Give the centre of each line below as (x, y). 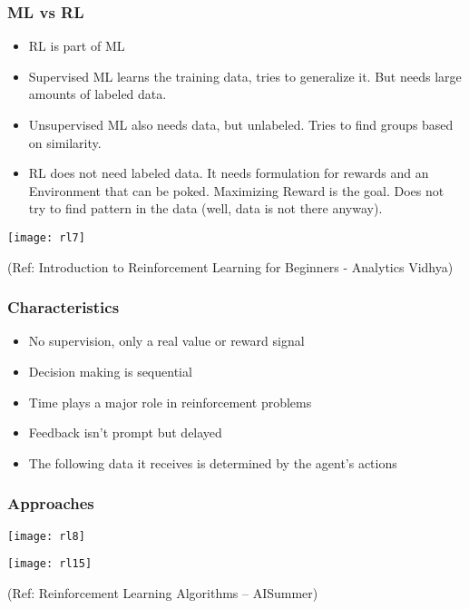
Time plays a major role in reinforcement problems (170, 402)
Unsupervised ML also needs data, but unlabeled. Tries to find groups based (241, 124)
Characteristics (64, 307)
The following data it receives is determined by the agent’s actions (213, 462)
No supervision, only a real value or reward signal (166, 341)
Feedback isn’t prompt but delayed (125, 432)
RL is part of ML (77, 46)
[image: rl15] (50, 564)
